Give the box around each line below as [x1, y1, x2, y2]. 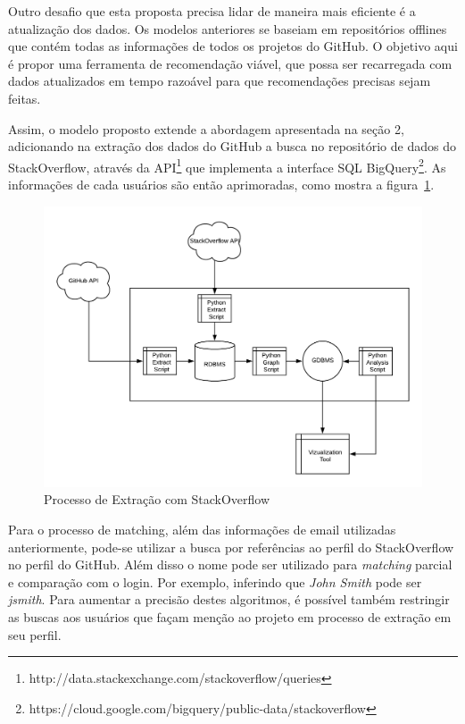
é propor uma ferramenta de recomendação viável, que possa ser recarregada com [8, 54, 453, 72]
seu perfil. [8, 625, 62, 644]
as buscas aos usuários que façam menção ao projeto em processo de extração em [8, 608, 452, 627]
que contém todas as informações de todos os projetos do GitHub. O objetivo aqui [8, 37, 458, 55]
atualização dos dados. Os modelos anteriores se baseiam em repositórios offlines [8, 19, 447, 38]
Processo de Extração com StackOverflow [44, 490, 270, 509]
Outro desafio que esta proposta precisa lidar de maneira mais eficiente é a [8, 2, 416, 20]
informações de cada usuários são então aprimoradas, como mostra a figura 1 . [8, 175, 435, 193]
